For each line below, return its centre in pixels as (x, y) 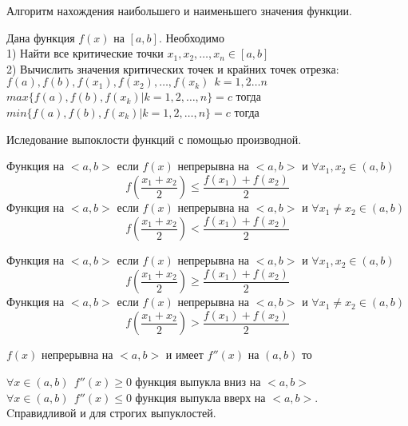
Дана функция (41, 37)
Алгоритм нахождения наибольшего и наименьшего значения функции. (179, 10)
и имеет (184, 354)
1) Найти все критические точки (85, 53)
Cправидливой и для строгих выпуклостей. (111, 413)
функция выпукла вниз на (198, 381)
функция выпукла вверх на (200, 397)
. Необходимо (191, 37)
